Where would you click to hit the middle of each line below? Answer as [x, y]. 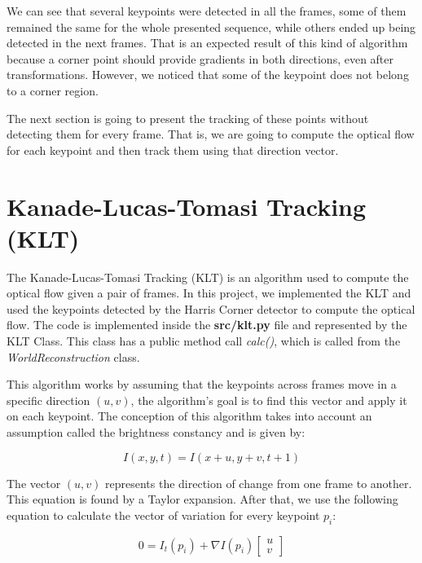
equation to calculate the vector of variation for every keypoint [163, 515]
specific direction [48, 400]
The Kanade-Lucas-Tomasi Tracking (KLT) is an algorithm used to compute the [208, 277]
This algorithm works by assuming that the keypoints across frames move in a [202, 384]
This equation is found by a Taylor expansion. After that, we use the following [202, 499]
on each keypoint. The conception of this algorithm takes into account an [189, 416]
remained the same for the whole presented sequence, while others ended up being [211, 26]
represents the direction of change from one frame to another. [258, 483]
